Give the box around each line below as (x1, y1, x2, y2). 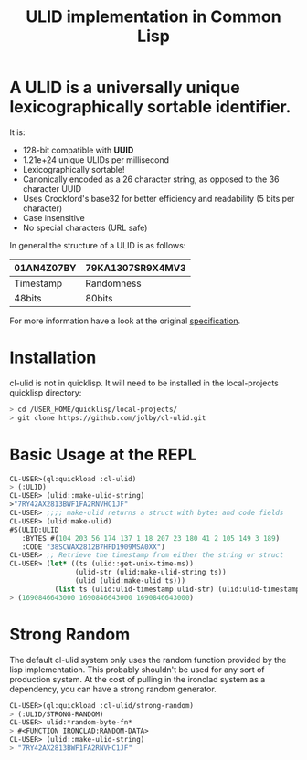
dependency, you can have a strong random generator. (9, 683, 217, 694)
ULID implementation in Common (26, 6, 281, 27)
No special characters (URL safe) (22, 222, 148, 233)
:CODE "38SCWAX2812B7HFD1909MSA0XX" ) (21, 542, 166, 552)
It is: (9, 126, 26, 138)
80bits (85, 291, 113, 304)
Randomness (85, 277, 142, 290)
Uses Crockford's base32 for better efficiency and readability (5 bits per (22, 193, 295, 204)
